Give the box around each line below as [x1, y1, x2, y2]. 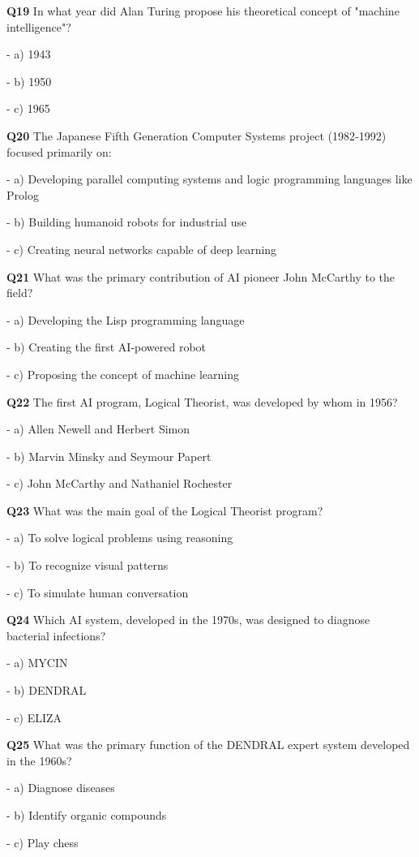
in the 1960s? [6, 751, 72, 769]
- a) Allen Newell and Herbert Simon [6, 420, 190, 437]
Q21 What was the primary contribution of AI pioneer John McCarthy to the [6, 268, 395, 285]
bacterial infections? [6, 627, 106, 644]
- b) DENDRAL [6, 682, 87, 699]
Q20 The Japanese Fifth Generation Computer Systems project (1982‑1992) [6, 127, 387, 144]
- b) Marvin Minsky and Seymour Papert [6, 447, 212, 464]
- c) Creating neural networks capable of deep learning [6, 240, 277, 257]
